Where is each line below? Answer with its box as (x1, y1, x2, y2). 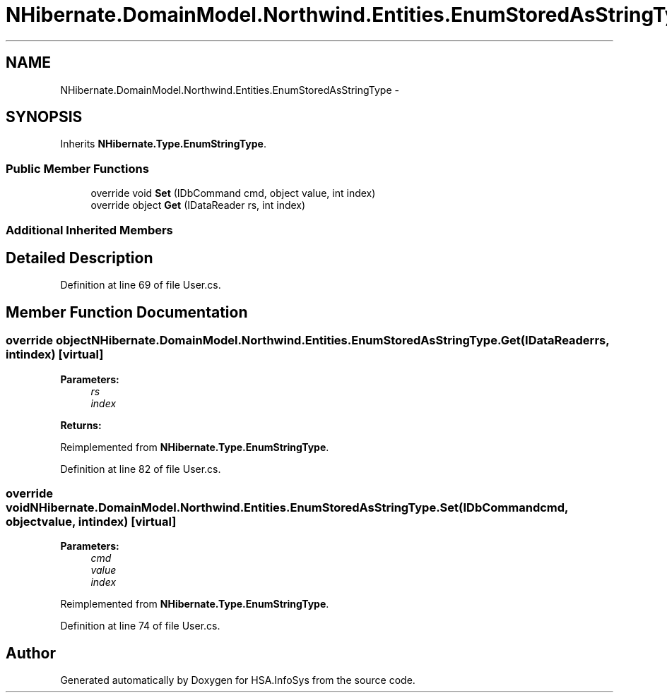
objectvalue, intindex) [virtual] (6, 515, 177, 529)
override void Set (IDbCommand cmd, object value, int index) (90, 187, 376, 200)
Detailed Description (6, 248, 153, 267)
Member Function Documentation (6, 303, 248, 321)
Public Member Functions (6, 161, 149, 176)
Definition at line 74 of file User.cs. (60, 620, 220, 632)
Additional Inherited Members (6, 222, 173, 237)
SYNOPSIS (6, 108, 83, 126)
